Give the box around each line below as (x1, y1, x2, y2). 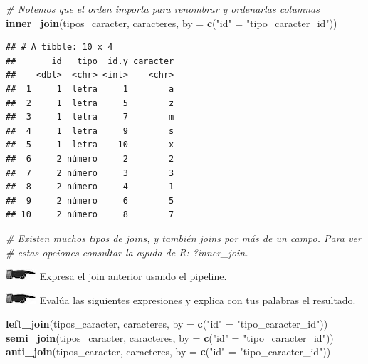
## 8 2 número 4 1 (6, 182, 174, 192)
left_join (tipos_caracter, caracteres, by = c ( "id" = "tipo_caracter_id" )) (6, 316, 328, 331)
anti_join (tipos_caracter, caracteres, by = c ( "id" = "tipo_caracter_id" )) (6, 344, 331, 359)
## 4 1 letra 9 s (6, 125, 174, 136)
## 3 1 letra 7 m (6, 112, 174, 123)
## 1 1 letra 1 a (6, 83, 174, 94)
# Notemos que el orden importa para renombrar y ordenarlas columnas (6, 1, 320, 16)
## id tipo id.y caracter (6, 56, 174, 66)
